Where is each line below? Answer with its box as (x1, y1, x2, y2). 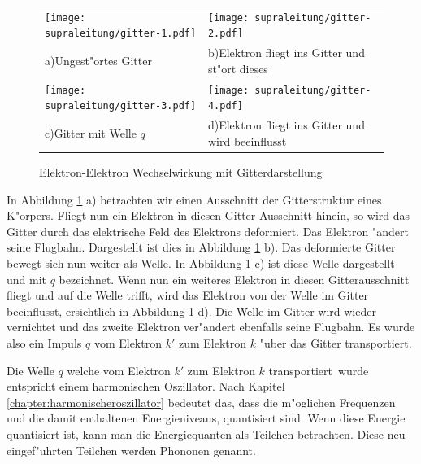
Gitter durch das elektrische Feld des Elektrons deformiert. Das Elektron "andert (7, 222, 409, 239)
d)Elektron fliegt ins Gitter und (207, 116, 365, 134)
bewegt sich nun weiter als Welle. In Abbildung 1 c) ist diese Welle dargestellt (7, 254, 395, 271)
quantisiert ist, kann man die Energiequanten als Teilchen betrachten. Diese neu (7, 425, 406, 442)
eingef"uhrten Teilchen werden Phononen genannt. (7, 441, 256, 458)
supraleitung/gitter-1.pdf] (45, 28, 197, 40)
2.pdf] (207, 28, 243, 40)
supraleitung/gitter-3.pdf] (45, 100, 197, 112)
